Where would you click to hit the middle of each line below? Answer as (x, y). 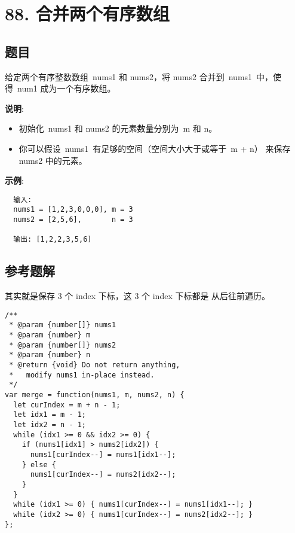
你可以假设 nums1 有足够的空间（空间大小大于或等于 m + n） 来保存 (155, 148)
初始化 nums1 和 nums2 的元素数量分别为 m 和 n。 (118, 128)
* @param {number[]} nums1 (63, 325)
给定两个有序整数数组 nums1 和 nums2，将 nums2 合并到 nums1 (129, 76)
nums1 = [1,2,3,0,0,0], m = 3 (73, 210)
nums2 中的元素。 (53, 160)
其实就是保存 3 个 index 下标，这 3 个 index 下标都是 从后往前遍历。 (138, 296)
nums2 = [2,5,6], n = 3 (73, 220)
